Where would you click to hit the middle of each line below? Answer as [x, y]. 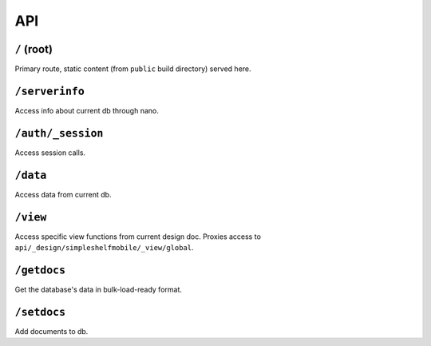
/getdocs [40, 270]
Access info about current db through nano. [87, 110]
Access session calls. [50, 153]
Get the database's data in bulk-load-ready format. [99, 289]
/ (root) [34, 49]
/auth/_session [59, 133]
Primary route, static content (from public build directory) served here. [133, 69]
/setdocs [40, 312]
